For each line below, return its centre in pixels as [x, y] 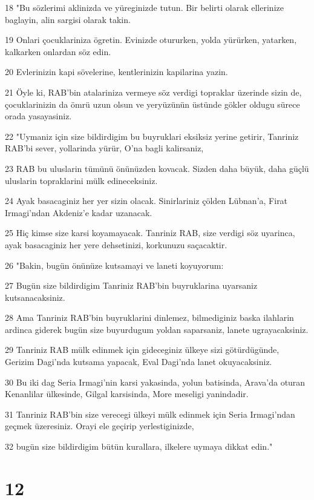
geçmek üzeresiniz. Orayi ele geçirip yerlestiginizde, [100, 426]
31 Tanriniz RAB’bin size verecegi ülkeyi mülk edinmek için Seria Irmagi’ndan [150, 414]
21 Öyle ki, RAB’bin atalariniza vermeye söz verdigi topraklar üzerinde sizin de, [153, 92]
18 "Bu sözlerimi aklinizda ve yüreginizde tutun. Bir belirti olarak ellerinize [144, 7]
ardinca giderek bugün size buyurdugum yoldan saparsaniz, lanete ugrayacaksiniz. [157, 329]
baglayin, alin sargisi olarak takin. [68, 19]
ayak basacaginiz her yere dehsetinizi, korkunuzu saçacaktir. [116, 244]
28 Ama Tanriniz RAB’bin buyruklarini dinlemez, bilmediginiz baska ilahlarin [149, 317]
